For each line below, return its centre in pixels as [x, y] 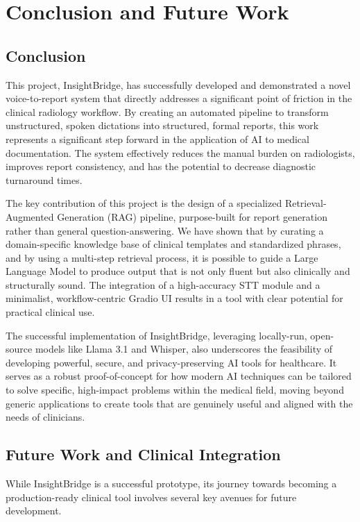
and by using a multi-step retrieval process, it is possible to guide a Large [162, 257]
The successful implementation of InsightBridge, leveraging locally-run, [156, 335]
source [19, 349]
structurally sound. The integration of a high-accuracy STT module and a [163, 284]
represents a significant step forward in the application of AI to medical [157, 138]
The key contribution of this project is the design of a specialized [144, 203]
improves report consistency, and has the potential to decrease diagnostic [161, 166]
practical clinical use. [50, 312]
